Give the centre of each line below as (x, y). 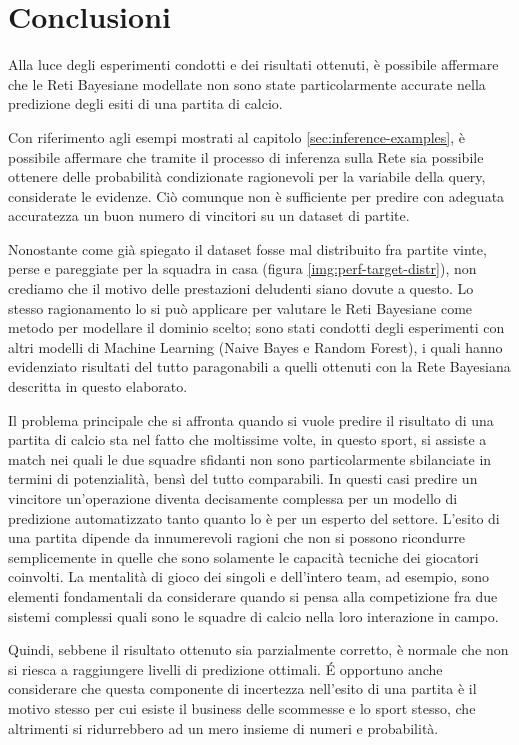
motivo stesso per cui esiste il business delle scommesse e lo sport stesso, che (242, 707)
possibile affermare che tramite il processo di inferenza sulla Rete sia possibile (246, 156)
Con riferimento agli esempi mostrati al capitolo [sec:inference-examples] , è (236, 136)
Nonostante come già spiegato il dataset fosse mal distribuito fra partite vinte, (247, 248)
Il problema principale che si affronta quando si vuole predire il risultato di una (251, 419)
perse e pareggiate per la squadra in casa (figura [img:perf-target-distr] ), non (242, 268)
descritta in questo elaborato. (98, 386)
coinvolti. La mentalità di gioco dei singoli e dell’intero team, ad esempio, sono (249, 576)
